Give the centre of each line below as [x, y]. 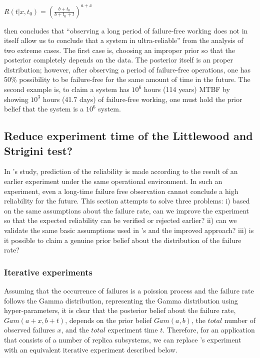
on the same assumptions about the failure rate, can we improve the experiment [127, 210]
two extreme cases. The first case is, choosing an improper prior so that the [119, 50]
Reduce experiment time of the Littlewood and [128, 136]
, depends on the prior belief [108, 320]
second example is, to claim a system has [67, 89]
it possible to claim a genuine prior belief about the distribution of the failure [123, 240]
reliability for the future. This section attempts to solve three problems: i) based [127, 201]
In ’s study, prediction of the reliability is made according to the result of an [121, 171]
